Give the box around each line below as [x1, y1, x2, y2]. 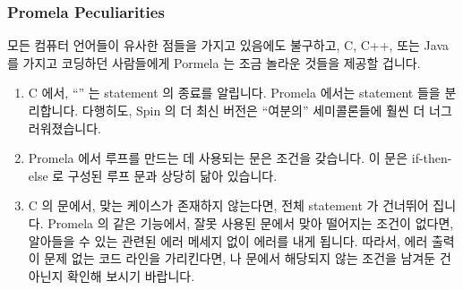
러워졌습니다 [28, 118, 99, 137]
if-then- [411, 149, 452, 167]
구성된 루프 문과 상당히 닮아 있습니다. [67, 166, 278, 184]
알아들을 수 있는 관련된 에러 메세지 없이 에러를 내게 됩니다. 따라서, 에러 [28, 231, 428, 250]
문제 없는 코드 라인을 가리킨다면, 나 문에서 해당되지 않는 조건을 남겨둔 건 [44, 249, 451, 268]
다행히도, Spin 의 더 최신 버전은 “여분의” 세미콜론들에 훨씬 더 [81, 101, 425, 119]
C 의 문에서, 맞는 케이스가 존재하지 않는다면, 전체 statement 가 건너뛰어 [28, 196, 429, 215]
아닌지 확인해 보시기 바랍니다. [28, 266, 195, 285]
